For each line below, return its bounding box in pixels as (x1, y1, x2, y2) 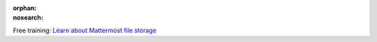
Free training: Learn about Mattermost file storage (13, 26, 157, 34)
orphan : (13, 4, 37, 12)
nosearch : (13, 14, 43, 22)
